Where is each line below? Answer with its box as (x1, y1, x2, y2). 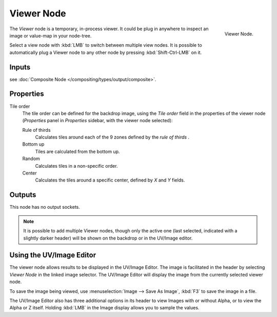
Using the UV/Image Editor (9, 251, 96, 260)
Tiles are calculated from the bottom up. (35, 148, 120, 154)
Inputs (9, 63, 31, 71)
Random (22, 155, 41, 162)
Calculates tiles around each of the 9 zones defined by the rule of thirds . (35, 134, 190, 141)
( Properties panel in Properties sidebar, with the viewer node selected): (22, 117, 173, 124)
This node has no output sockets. (9, 204, 81, 210)
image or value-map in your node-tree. (9, 32, 92, 38)
